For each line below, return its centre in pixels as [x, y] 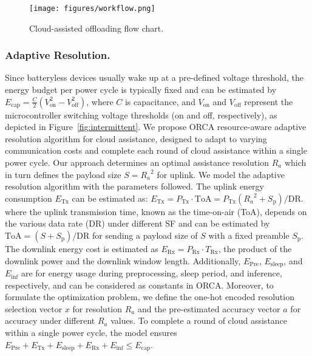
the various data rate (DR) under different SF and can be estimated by [137, 223]
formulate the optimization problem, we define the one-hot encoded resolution [150, 297]
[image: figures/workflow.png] [92, 9]
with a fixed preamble [249, 235]
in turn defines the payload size [63, 174]
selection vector [34, 308]
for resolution [97, 308]
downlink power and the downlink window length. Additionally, [123, 260]
